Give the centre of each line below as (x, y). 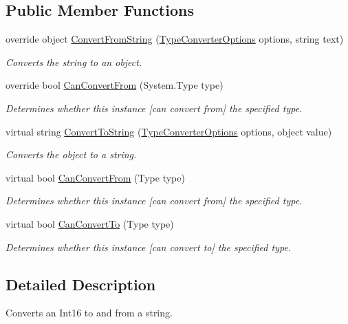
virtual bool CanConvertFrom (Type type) (95, 177)
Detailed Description (81, 284)
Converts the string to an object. (74, 62)
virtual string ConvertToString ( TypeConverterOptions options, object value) (169, 131)
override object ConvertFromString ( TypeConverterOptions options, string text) (175, 39)
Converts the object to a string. (71, 154)
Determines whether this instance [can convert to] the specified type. (149, 247)
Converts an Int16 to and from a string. (89, 313)
